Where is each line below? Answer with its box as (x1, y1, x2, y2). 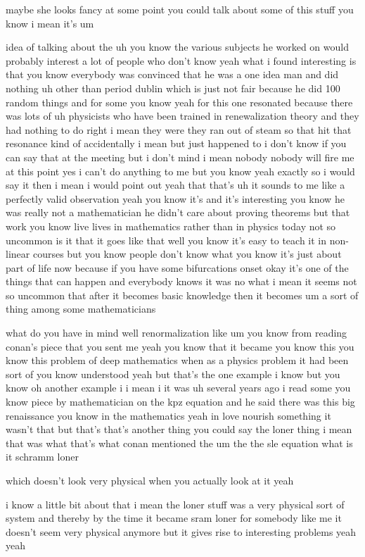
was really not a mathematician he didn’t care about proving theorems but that (6, 205, 350, 220)
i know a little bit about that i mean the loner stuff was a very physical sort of (6, 496, 345, 511)
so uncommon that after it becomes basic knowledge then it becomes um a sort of (6, 287, 359, 302)
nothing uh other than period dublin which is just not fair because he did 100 (6, 80, 340, 95)
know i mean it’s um (6, 15, 94, 30)
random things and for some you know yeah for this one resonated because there (6, 94, 353, 109)
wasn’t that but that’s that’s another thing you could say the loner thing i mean (6, 422, 352, 437)
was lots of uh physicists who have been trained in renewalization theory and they (6, 108, 359, 123)
